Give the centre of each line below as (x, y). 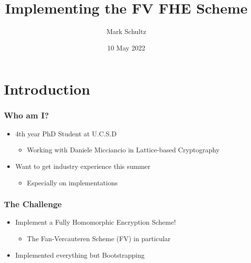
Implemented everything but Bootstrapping (80, 255)
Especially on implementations (72, 182)
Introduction (47, 89)
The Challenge (33, 204)
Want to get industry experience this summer (83, 166)
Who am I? (26, 115)
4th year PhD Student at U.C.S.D (66, 133)
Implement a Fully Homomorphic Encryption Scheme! (96, 222)
